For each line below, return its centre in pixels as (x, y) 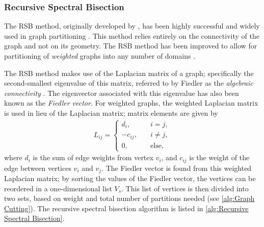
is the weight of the (219, 157)
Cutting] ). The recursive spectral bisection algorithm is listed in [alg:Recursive (126, 208)
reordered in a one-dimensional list (58, 188)
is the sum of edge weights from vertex (93, 157)
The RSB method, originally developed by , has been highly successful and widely (132, 26)
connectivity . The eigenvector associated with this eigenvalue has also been (122, 93)
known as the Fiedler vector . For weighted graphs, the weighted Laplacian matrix (131, 103)
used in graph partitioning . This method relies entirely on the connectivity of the (132, 35)
